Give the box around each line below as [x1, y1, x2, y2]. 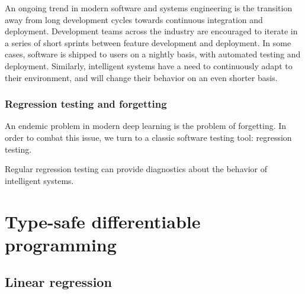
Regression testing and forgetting [5, 96, 167, 111]
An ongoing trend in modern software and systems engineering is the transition [5, 2, 293, 14]
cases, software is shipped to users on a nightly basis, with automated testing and [5, 48, 301, 60]
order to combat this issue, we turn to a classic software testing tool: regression [5, 131, 292, 143]
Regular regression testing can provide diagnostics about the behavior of [5, 163, 267, 175]
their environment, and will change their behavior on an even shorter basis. [5, 71, 278, 83]
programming [5, 232, 117, 256]
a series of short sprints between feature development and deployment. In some [5, 36, 291, 49]
